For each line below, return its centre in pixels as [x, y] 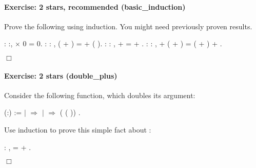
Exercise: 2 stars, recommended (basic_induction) [95, 6]
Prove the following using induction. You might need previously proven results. [128, 26]
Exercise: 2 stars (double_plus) [61, 75]
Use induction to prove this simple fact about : [78, 129]
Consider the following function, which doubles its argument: [100, 95]
